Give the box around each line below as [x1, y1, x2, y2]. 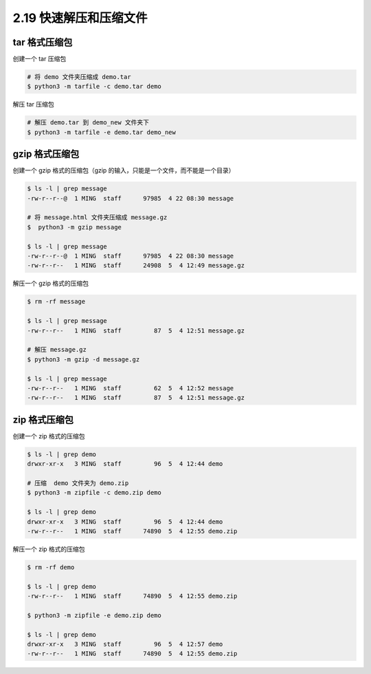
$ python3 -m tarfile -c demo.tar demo [27, 82, 161, 91]
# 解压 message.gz [27, 346, 87, 354]
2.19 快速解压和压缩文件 [12, 10, 148, 25]
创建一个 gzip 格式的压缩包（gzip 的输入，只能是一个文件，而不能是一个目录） [12, 166, 235, 175]
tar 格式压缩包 [12, 36, 73, 48]
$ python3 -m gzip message [27, 223, 122, 231]
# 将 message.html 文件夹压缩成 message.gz [27, 214, 168, 221]
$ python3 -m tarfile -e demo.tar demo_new [27, 128, 177, 136]
